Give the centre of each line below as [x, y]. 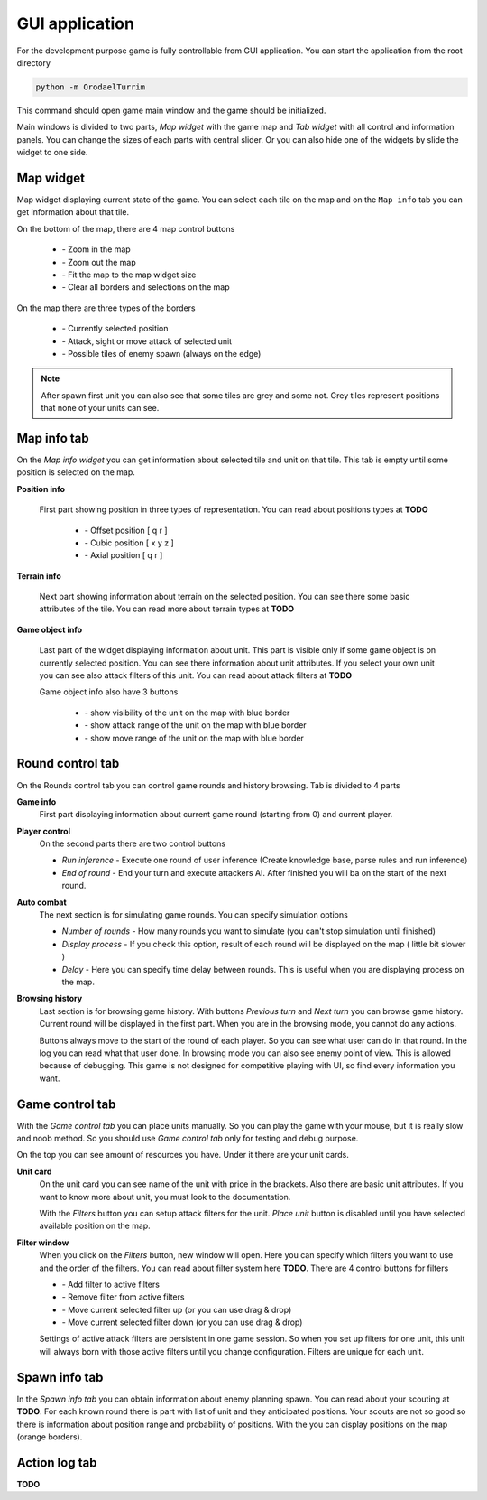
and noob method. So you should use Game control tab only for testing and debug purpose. [188, 1139]
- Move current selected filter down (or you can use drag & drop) [182, 1322]
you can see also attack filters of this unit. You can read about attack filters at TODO [196, 675]
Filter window [43, 1243]
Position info [41, 489]
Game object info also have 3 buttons [109, 692]
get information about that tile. [73, 212]
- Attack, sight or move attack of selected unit [147, 341]
